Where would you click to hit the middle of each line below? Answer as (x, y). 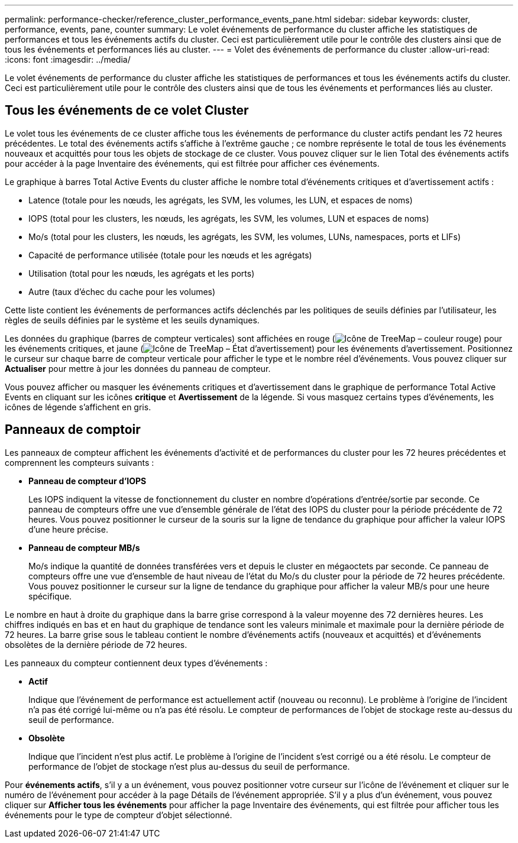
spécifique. (50, 596)
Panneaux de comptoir (73, 430)
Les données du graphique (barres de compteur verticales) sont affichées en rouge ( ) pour (254, 338)
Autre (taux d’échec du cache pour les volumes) (122, 291)
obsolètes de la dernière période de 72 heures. (96, 644)
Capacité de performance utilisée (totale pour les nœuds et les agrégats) (170, 255)
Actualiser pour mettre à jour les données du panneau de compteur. (138, 368)
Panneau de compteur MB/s (84, 547)
